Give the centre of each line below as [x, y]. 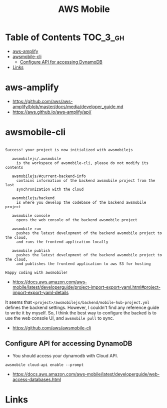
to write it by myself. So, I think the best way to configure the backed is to [81, 313]
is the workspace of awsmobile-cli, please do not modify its [82, 163]
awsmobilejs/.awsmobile [36, 159]
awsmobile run [26, 229]
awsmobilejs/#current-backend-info [49, 176]
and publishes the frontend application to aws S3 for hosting [83, 264]
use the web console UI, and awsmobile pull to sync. [59, 318]
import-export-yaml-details [40, 292]
